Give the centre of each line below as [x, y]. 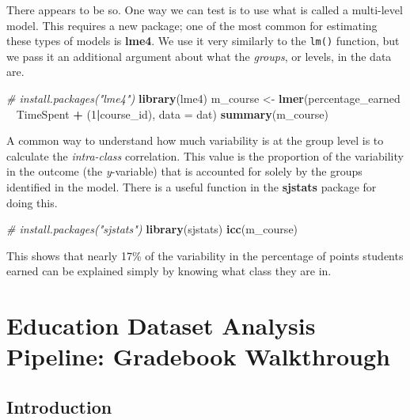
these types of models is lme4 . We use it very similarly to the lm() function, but [203, 41]
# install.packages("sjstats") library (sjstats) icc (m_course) [152, 229]
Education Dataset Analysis [161, 325]
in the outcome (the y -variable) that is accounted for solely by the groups [184, 171]
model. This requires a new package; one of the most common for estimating [192, 25]
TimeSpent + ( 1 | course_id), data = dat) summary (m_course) [172, 114]
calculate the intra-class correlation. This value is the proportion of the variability [205, 155]
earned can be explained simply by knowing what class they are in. [169, 271]
